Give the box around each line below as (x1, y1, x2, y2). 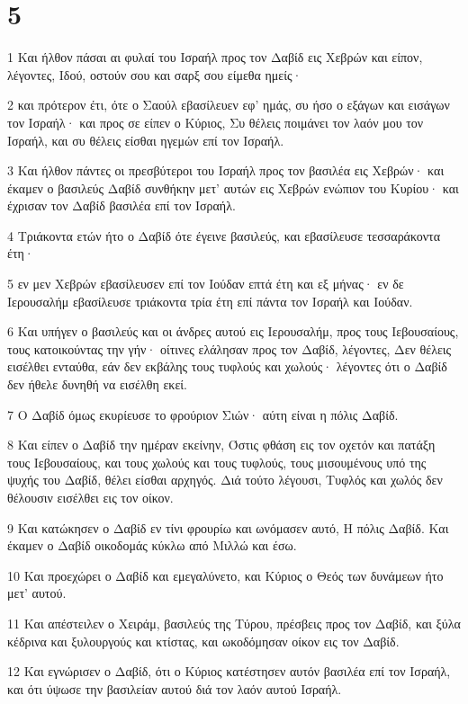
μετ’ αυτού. (7, 584, 67, 602)
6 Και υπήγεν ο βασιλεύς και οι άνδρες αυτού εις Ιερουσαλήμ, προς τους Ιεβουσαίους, (7, 322, 459, 341)
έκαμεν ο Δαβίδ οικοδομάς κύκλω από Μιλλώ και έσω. (7, 536, 297, 555)
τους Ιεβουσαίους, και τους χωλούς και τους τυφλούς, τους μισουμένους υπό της (7, 452, 427, 471)
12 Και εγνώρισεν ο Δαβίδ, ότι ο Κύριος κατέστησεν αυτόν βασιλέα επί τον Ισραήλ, (7, 662, 451, 681)
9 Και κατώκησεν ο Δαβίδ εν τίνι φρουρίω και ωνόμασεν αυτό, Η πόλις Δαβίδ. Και (7, 518, 449, 537)
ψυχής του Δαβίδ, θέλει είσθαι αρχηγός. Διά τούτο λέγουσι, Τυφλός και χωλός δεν (7, 470, 443, 489)
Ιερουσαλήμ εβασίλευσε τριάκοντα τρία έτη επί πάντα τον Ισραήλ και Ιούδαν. (7, 291, 413, 310)
